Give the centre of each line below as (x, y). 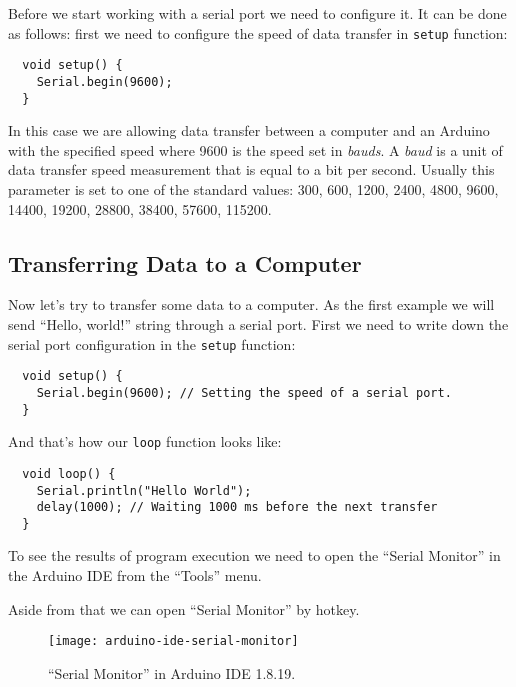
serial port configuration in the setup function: (152, 343)
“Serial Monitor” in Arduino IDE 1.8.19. (172, 672)
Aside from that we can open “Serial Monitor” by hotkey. (184, 608)
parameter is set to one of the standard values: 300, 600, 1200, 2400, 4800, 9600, (253, 189)
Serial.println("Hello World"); (144, 490)
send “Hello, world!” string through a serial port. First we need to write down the (258, 323)
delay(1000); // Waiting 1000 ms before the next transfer (237, 507)
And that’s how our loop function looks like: (145, 441)
